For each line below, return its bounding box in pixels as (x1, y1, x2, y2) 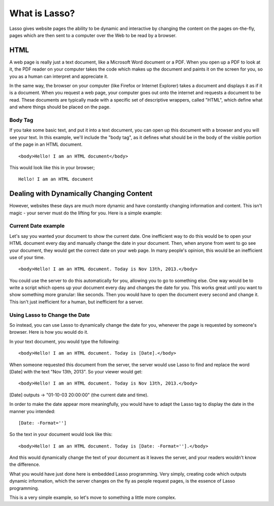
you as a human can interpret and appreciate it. (9, 73, 109, 79)
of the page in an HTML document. (9, 141, 83, 147)
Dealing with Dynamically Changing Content (9, 189, 153, 198)
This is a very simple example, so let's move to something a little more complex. (9, 494, 177, 500)
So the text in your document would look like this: (9, 431, 113, 437)
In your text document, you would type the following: (9, 338, 120, 344)
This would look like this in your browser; (9, 164, 95, 170)
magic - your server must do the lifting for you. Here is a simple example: (9, 210, 162, 216)
